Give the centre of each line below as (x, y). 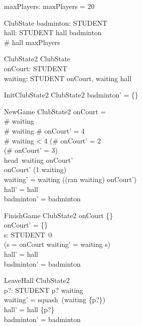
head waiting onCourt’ (38, 160)
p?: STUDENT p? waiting (44, 290)
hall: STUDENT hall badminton (53, 32)
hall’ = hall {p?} (29, 309)
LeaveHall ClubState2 (37, 280)
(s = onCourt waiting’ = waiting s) (57, 244)
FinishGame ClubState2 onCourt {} (58, 215)
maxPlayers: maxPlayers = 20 (49, 6)
